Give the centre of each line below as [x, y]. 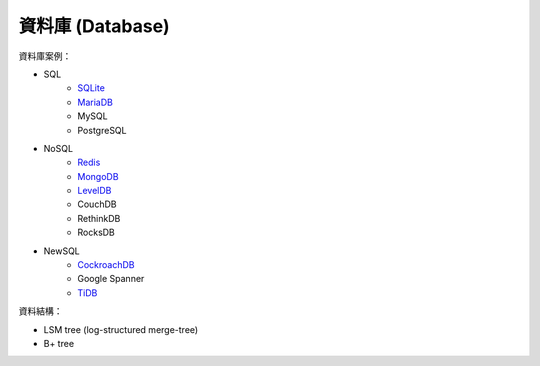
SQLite [91, 88]
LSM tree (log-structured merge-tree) [121, 329]
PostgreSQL [102, 130]
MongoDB [98, 176]
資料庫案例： [45, 56]
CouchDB [97, 204]
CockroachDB [106, 265]
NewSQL [61, 251]
